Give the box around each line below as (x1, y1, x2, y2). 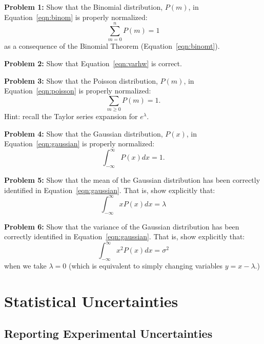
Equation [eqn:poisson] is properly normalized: (4, 85, 151, 96)
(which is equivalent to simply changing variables (68, 260, 223, 271)
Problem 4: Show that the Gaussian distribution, (4, 128, 163, 139)
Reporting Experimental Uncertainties (4, 326, 213, 341)
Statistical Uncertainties (4, 290, 178, 311)
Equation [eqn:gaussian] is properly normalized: (4, 138, 155, 149)
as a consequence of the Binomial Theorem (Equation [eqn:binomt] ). (4, 41, 220, 51)
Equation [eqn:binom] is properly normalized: (4, 11, 148, 22)
